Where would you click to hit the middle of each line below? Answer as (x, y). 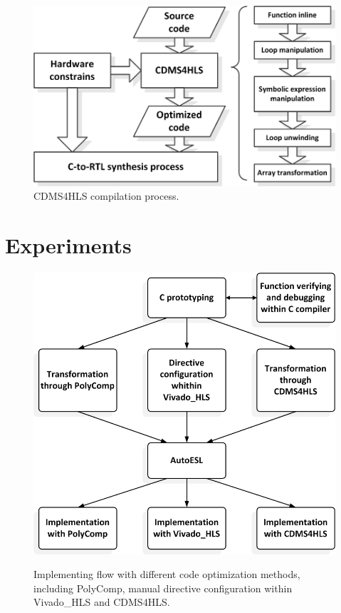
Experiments (68, 245)
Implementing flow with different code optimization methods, (167, 574)
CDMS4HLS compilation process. (106, 196)
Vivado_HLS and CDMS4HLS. (102, 602)
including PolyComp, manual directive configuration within (163, 588)
